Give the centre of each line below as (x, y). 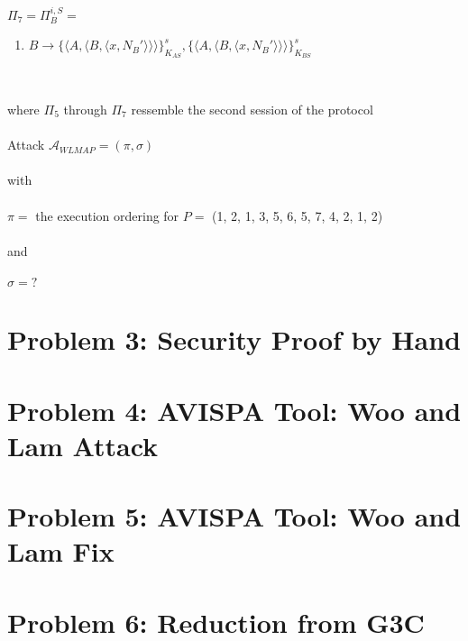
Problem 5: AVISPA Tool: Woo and (234, 516)
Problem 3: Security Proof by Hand (234, 339)
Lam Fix (61, 551)
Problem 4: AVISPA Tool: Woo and (234, 410)
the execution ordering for (107, 215)
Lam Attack (83, 445)
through (85, 110)
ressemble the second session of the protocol (252, 110)
